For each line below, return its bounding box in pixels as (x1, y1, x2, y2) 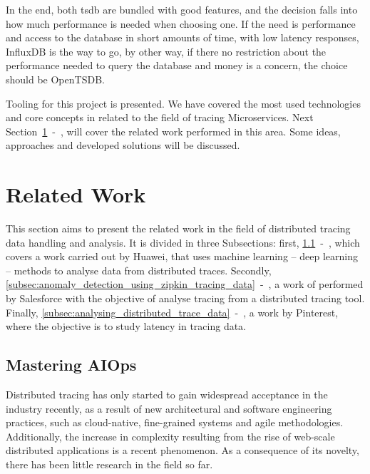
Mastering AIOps (6, 354, 137, 376)
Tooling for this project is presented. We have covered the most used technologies (6, 96, 361, 110)
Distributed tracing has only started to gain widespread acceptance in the (6, 387, 328, 402)
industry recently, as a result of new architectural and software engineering (6, 401, 332, 416)
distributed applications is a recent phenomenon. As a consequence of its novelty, (6, 443, 359, 458)
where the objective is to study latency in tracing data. (6, 319, 247, 334)
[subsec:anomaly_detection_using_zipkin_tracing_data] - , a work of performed (6, 277, 364, 292)
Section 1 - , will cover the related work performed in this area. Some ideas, (6, 123, 341, 138)
